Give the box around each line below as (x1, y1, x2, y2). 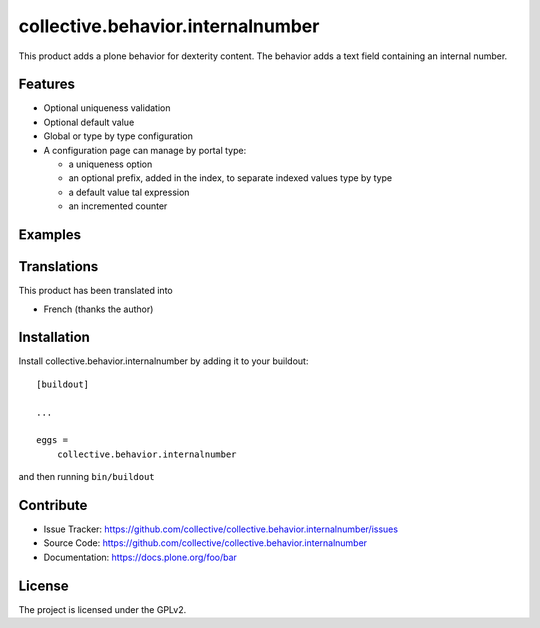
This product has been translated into (18, 285, 174, 297)
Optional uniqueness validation (43, 102, 171, 114)
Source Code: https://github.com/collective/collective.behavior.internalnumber (43, 537, 368, 549)
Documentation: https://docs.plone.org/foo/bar (43, 551, 237, 563)
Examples (18, 226, 82, 243)
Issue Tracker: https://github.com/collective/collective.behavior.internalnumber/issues (43, 523, 399, 535)
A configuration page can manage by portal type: (43, 144, 247, 156)
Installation (18, 329, 90, 346)
